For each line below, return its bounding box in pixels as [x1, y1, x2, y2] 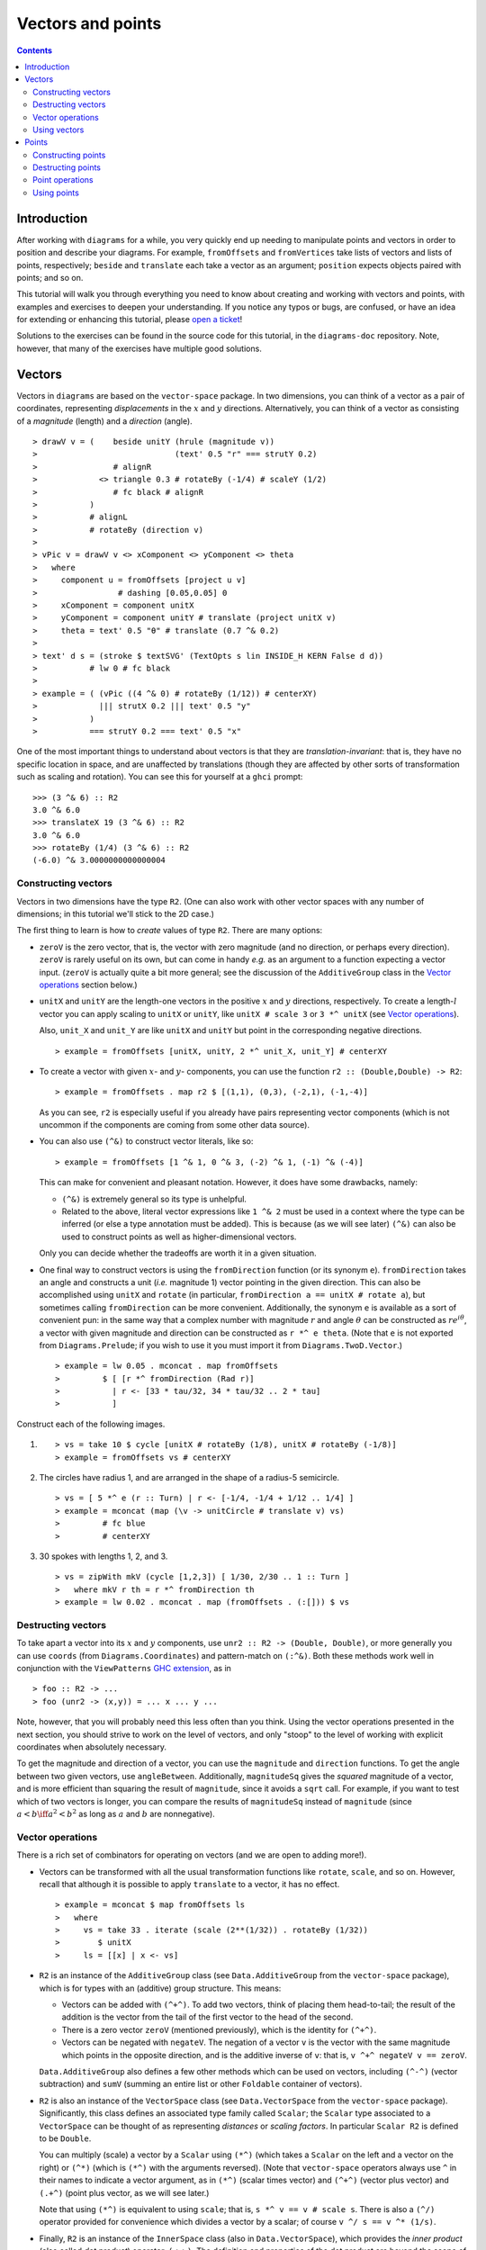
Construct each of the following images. [16, 1418, 166, 1429]
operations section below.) [39, 979, 139, 990]
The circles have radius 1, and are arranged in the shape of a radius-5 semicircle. [39, 1472, 340, 1483]
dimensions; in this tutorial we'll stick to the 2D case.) [16, 908, 215, 919]
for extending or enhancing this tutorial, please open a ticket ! [16, 314, 243, 325]
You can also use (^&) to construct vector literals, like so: [39, 1136, 254, 1147]
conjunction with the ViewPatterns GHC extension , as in [16, 1663, 231, 1674]
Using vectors [32, 124, 85, 135]
